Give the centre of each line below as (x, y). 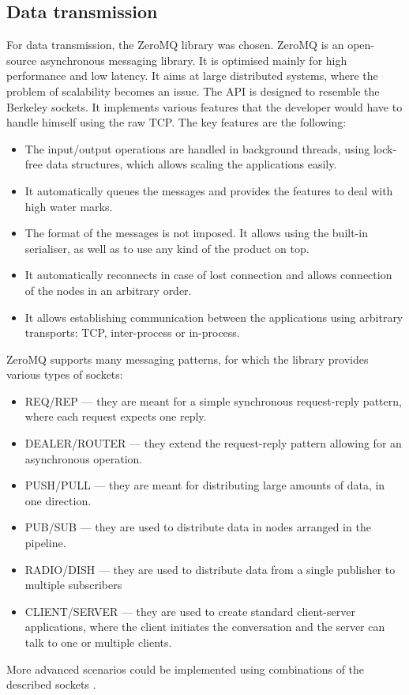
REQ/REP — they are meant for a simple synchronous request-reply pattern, (213, 400)
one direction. (58, 500)
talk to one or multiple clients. (98, 642)
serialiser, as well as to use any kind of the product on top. (167, 248)
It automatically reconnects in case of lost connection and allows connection (208, 275)
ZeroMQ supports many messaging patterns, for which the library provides (188, 359)
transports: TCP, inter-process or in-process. (132, 332)
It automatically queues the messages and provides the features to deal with (209, 190)
